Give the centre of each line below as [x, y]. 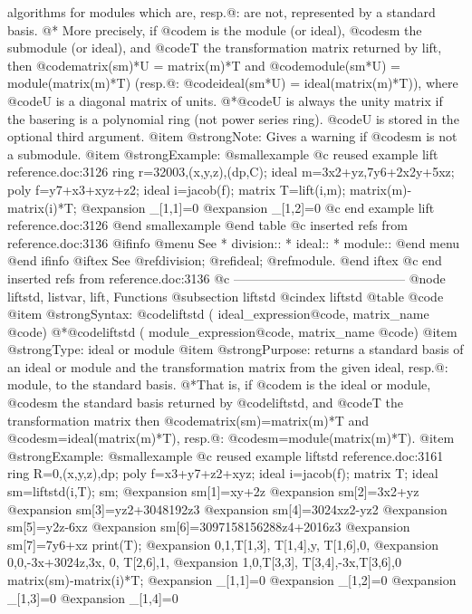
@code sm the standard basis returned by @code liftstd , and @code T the [205, 403]
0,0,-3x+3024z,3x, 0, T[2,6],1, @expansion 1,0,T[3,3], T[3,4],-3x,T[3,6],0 [204, 562]
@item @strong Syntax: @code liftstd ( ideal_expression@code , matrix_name [218, 314]
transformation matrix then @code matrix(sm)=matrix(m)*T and [188, 420]
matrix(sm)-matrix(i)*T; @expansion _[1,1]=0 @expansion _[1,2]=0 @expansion [232, 580]
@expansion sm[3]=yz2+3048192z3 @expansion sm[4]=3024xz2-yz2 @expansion [227, 508]
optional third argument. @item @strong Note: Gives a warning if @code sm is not [232, 136]
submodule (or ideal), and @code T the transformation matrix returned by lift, [225, 48]
